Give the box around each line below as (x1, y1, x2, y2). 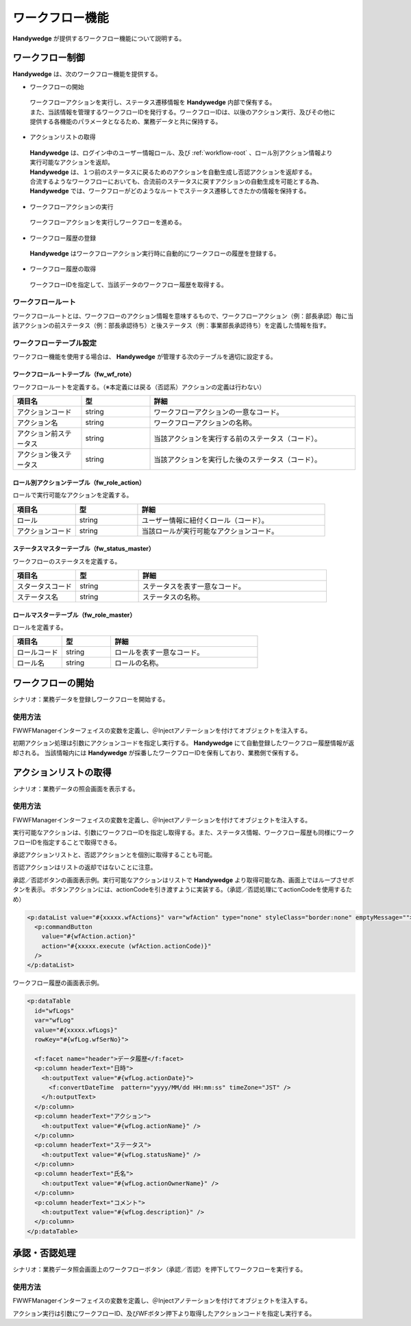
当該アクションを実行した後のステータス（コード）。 (153, 455, 322, 465)
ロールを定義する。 (12, 623, 67, 631)
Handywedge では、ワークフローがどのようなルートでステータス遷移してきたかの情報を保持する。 (29, 187, 310, 195)
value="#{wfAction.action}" (41, 933, 136, 940)
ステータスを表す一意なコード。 (142, 581, 246, 591)
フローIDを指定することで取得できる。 (12, 838, 121, 846)
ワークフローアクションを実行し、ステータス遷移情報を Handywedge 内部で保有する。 (29, 98, 276, 106)
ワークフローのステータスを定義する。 (12, 557, 121, 565)
